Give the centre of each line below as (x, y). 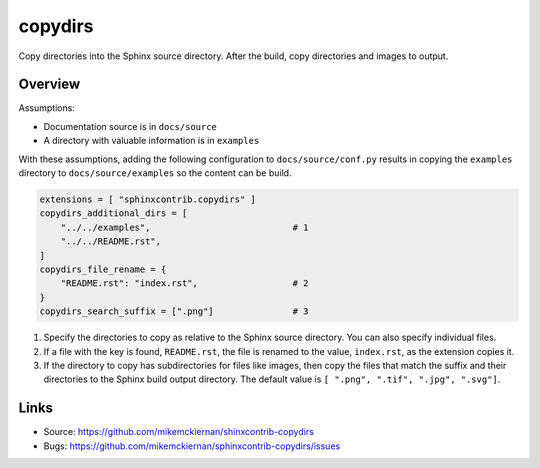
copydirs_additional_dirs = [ (113, 213)
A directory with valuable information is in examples (151, 141)
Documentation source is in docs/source (130, 126)
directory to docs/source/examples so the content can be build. (155, 173)
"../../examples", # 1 (184, 227)
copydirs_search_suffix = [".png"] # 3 (174, 311)
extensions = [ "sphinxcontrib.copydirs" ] (148, 199)
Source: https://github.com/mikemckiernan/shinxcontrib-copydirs (179, 432)
